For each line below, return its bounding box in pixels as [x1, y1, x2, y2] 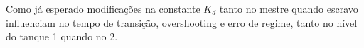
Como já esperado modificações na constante [6, 1, 200, 16]
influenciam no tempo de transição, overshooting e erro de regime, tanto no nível [6, 15, 358, 30]
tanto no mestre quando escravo [219, 1, 358, 16]
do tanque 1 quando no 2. [6, 29, 118, 44]
